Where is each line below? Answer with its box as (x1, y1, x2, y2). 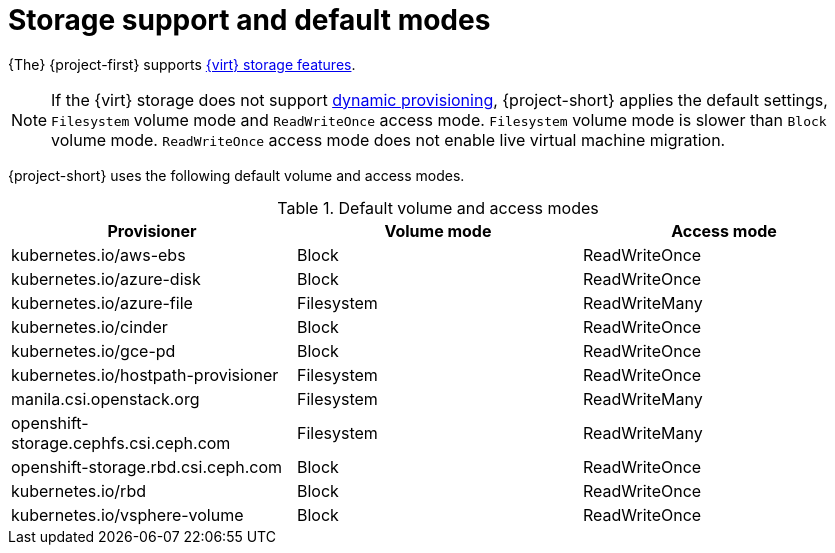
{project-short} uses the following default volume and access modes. (8, 166, 465, 184)
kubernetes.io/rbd (11, 480, 146, 501)
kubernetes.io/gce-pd (11, 340, 176, 361)
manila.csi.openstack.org (11, 388, 200, 409)
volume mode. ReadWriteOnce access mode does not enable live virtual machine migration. (51, 129, 726, 150)
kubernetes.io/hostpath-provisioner (11, 364, 279, 385)
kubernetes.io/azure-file (11, 292, 193, 313)
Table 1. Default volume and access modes (277, 197, 599, 218)
